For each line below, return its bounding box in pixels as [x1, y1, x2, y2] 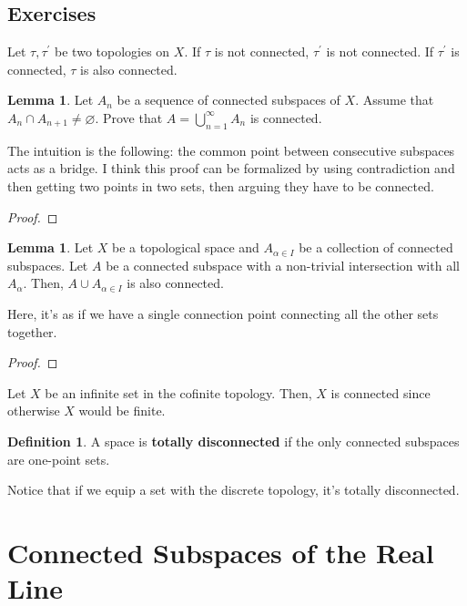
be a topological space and [112, 238, 259, 257]
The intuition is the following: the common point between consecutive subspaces [7, 140, 455, 159]
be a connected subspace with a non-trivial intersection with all [106, 255, 460, 274]
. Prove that [95, 108, 163, 127]
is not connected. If [326, 42, 434, 61]
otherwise [7, 401, 60, 420]
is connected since [330, 383, 431, 402]
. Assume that [355, 90, 434, 109]
